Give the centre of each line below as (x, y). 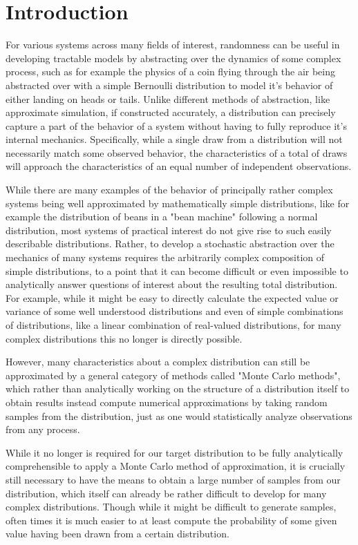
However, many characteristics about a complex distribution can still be (158, 362)
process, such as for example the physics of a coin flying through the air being (171, 71)
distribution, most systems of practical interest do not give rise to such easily (169, 230)
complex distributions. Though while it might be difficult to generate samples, (171, 507)
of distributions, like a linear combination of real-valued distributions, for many (173, 325)
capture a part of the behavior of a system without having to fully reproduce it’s (176, 125)
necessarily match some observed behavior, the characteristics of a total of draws (177, 152)
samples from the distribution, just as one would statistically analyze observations (179, 415)
